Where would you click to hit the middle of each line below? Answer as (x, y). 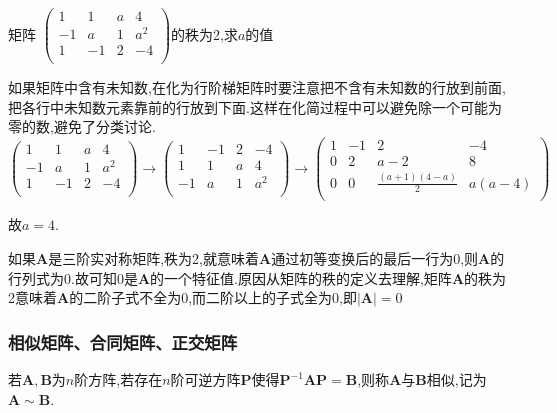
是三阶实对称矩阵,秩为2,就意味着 (153, 258)
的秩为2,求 (204, 33)
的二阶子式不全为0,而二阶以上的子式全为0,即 (213, 297)
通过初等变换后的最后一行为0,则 (375, 258)
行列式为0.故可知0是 (73, 277)
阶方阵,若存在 (118, 379)
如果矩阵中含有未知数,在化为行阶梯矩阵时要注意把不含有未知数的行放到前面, (257, 87)
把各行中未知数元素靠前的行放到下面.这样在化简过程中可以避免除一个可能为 (255, 106)
